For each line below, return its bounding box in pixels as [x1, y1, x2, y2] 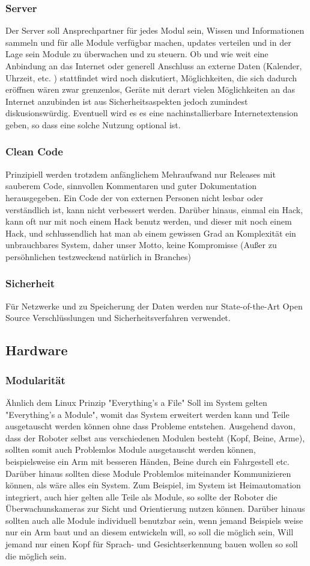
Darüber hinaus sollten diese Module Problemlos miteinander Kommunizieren [5, 467, 291, 479]
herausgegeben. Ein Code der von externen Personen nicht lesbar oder [5, 191, 264, 204]
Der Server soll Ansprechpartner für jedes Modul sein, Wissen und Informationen [5, 24, 305, 37]
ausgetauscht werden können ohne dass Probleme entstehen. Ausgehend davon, [5, 420, 296, 432]
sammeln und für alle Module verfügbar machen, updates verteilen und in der [5, 36, 291, 48]
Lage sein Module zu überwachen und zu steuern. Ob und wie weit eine [5, 48, 269, 60]
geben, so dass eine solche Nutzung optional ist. [5, 118, 181, 131]
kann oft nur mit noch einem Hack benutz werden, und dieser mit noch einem [5, 215, 292, 228]
